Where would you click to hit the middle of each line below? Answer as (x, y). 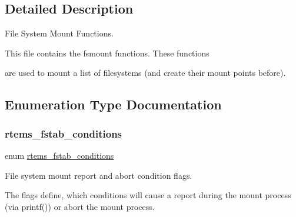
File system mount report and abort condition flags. (99, 175)
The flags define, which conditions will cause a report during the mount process (148, 195)
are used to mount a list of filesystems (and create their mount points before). (145, 73)
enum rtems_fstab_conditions (59, 155)
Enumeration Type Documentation (113, 104)
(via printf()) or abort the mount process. (80, 206)
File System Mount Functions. (59, 33)
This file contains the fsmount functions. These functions (107, 53)
